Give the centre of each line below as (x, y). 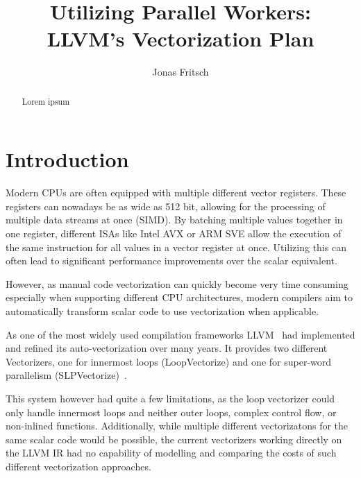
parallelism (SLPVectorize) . (66, 375)
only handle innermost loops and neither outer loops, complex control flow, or (171, 412)
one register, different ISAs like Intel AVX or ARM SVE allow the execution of (174, 233)
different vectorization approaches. (78, 466)
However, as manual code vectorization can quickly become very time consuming (177, 283)
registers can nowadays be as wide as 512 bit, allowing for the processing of (166, 206)
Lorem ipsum (46, 101)
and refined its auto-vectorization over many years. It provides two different (167, 348)
